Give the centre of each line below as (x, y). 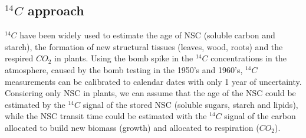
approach (56, 10)
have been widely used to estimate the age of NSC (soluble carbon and (147, 35)
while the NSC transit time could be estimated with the (106, 116)
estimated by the (35, 104)
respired (19, 58)
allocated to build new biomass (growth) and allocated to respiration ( (132, 127)
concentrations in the (249, 58)
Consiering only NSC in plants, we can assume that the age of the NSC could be (150, 93)
